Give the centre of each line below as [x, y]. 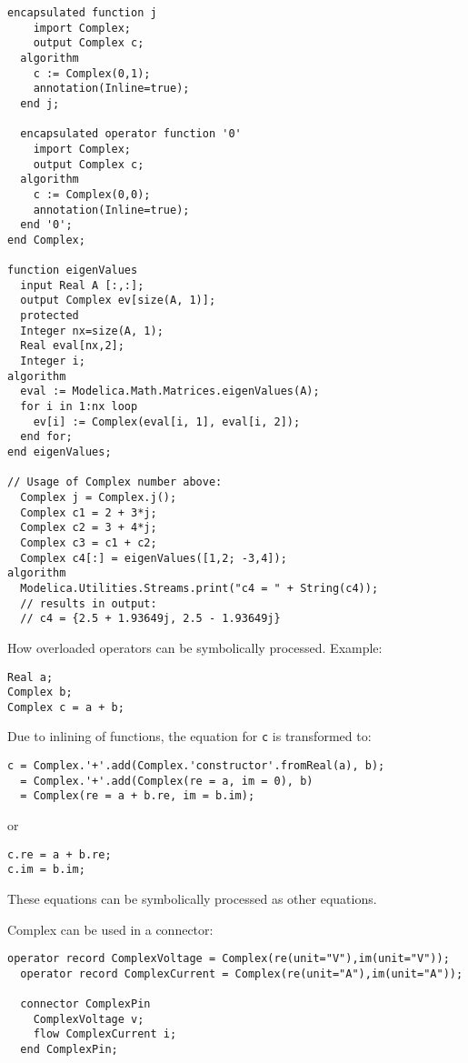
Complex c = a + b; [66, 707]
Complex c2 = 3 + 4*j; [89, 528]
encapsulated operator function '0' [131, 134]
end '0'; [46, 225]
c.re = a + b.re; [60, 854]
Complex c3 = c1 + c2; [89, 542]
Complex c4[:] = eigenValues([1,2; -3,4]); [154, 558]
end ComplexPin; [69, 1050]
